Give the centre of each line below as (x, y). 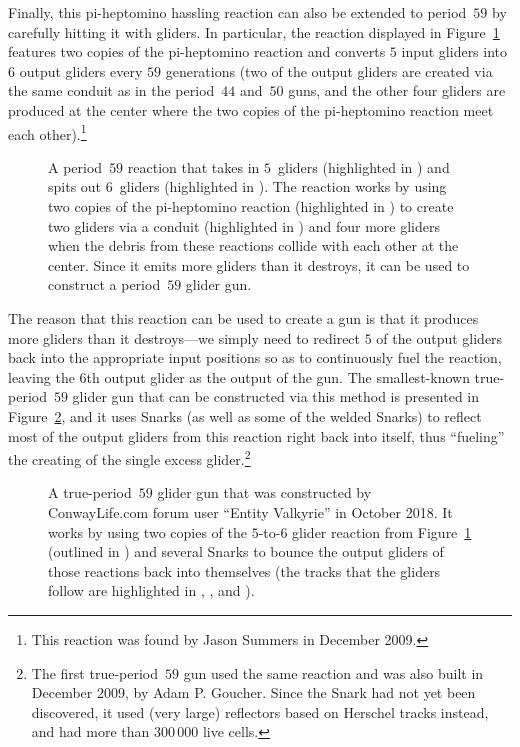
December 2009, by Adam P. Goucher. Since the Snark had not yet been (253, 692)
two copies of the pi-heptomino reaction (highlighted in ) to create (251, 206)
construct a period (104, 284)
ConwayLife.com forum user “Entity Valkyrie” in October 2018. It (250, 511)
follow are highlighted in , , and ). (151, 590)
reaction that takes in (193, 166)
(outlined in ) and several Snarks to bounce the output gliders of (246, 551)
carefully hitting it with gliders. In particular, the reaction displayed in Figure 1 (254, 31)
